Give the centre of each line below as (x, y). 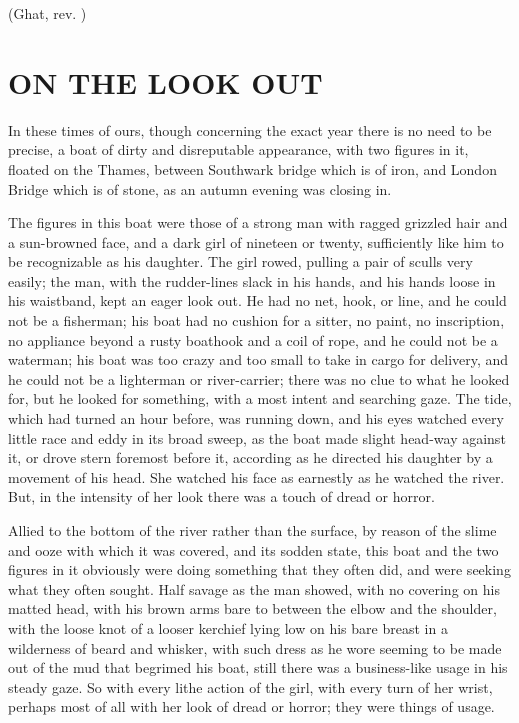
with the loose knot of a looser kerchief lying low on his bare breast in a (228, 627)
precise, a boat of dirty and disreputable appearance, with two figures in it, (238, 149)
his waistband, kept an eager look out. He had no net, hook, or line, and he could (257, 300)
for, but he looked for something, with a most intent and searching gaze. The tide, (260, 398)
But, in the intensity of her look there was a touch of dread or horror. (221, 496)
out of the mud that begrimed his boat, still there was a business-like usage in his (258, 667)
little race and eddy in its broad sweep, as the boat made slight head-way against (257, 437)
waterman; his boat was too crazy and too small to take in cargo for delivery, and (258, 359)
